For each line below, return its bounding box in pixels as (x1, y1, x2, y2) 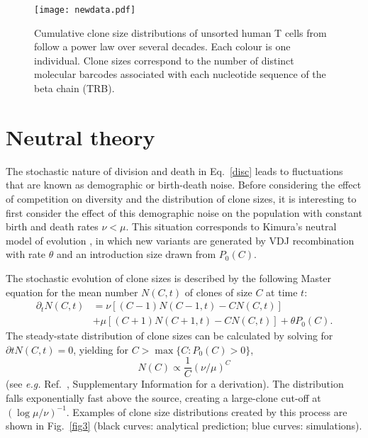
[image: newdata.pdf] (34, 5, 136, 15)
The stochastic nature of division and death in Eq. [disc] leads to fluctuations (6, 163, 343, 178)
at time (266, 284, 298, 299)
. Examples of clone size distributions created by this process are (66, 404, 347, 419)
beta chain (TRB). (34, 81, 115, 96)
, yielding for (73, 342, 129, 356)
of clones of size (184, 284, 252, 299)
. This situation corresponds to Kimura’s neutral (126, 219, 337, 234)
